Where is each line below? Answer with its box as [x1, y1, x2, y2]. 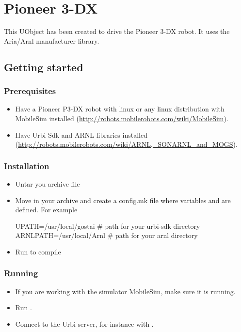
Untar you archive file [15, 178, 80, 189]
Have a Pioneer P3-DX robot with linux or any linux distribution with [15, 104, 225, 114]
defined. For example [15, 205, 78, 215]
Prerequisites [4, 85, 56, 97]
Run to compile [15, 246, 61, 256]
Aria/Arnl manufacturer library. [4, 35, 99, 46]
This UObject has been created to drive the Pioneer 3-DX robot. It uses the [4, 26, 230, 36]
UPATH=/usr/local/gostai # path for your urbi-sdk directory [15, 221, 200, 231]
